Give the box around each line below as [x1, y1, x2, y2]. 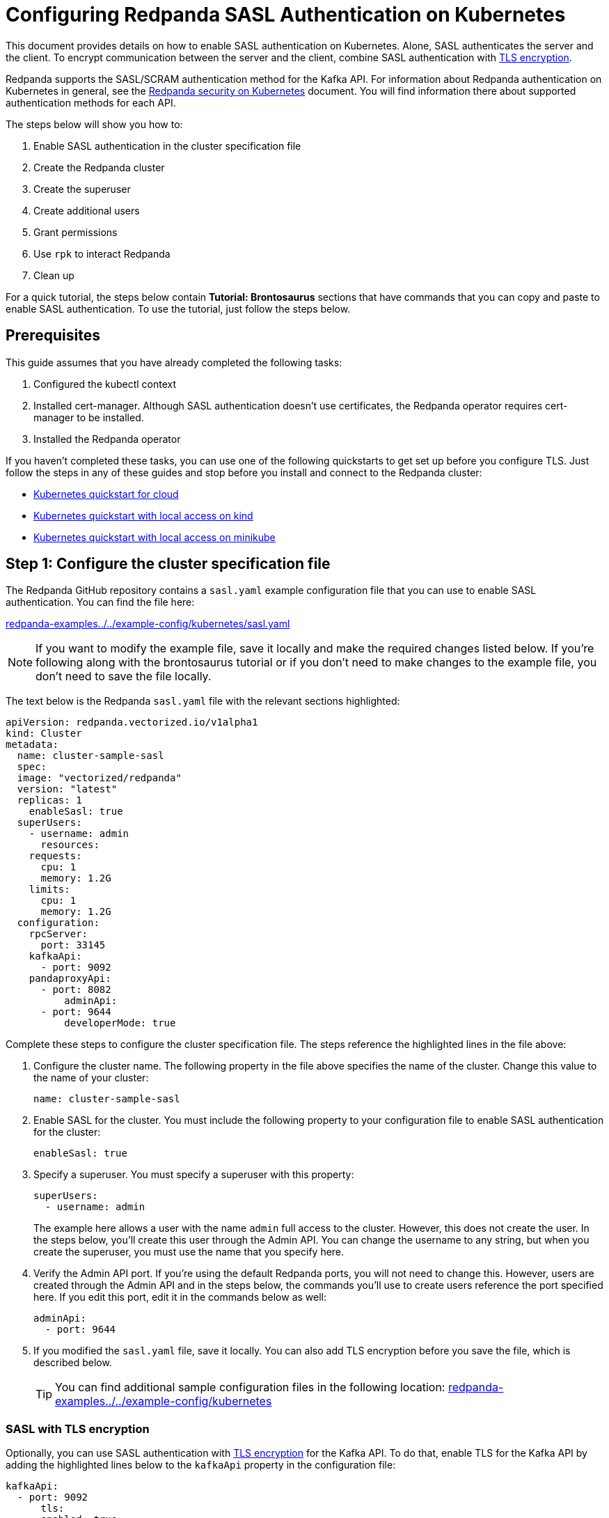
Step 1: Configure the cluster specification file [6, 555, 331, 573]
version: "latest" [17, 783, 118, 795]
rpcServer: [29, 928, 88, 940]
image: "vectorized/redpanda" [17, 772, 182, 784]
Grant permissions [33, 226, 118, 238]
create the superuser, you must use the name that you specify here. [33, 1246, 345, 1258]
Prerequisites [6, 327, 100, 345]
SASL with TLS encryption [6, 1421, 150, 1436]
